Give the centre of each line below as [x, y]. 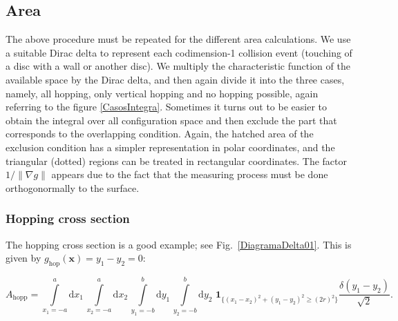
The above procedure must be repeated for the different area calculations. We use [178, 39]
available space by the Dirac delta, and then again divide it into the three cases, [175, 79]
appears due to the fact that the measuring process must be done [190, 174]
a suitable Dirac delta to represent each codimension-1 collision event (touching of [179, 52]
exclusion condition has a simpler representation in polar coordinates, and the [170, 147]
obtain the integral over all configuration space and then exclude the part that [171, 120]
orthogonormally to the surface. [73, 187]
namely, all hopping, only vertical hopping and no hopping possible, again [162, 93]
